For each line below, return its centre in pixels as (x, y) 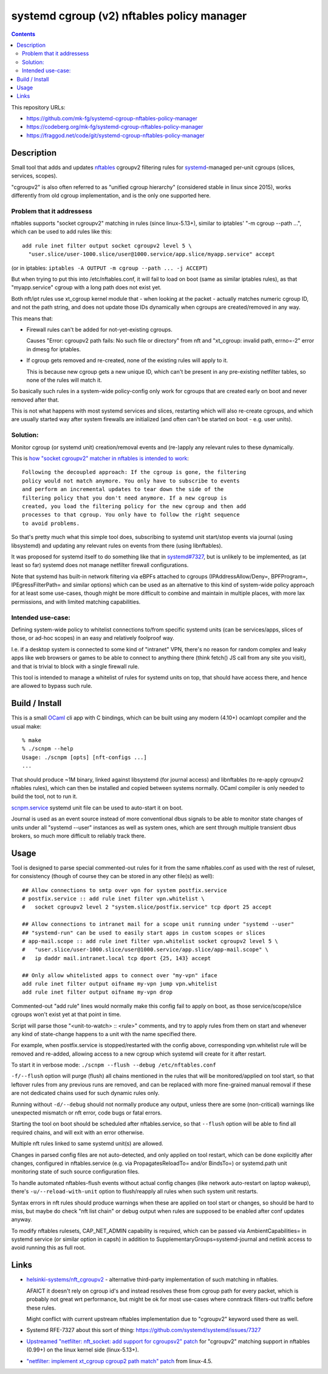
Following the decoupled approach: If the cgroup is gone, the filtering (134, 472)
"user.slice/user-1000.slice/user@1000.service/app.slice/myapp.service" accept (152, 254)
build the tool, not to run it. (44, 797)
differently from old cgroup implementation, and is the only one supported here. (111, 195)
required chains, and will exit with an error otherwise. (78, 1132)
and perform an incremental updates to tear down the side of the (123, 489)
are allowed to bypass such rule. (52, 686)
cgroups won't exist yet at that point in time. (66, 1014)
